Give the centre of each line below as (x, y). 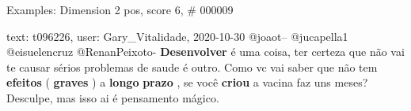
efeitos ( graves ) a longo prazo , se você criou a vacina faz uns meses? (187, 82)
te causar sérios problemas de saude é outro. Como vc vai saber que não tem (192, 67)
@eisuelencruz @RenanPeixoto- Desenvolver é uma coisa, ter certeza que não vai (205, 52)
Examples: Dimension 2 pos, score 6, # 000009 (120, 9)
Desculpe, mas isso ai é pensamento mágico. (113, 97)
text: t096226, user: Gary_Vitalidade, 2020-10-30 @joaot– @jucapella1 (177, 36)
